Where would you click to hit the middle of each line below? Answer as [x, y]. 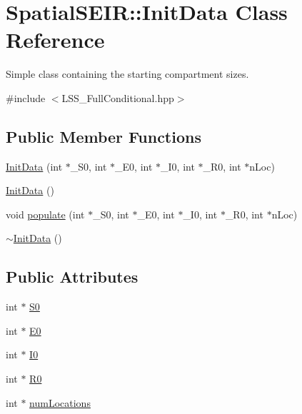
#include [26, 97]
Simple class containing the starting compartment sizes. [127, 74]
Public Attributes [72, 277]
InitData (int [34, 166]
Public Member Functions [104, 136]
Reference [55, 40]
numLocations [60, 402]
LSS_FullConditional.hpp [118, 97]
